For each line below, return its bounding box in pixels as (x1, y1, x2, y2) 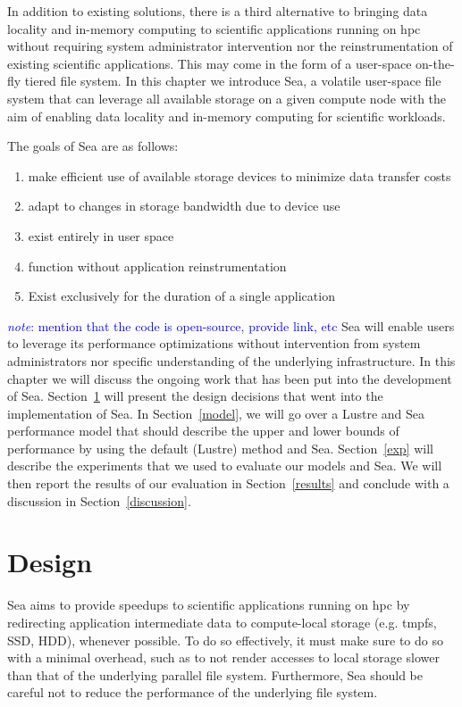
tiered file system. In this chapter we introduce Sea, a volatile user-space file (24, 71, 441, 90)
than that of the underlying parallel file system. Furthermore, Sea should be (7, 665, 424, 684)
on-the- (416, 54, 455, 72)
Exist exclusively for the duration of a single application (28, 287, 335, 305)
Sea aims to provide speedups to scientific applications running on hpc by (7, 595, 410, 614)
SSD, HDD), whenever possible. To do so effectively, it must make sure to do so (7, 630, 443, 649)
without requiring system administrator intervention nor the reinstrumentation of (7, 37, 453, 55)
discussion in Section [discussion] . (7, 491, 191, 510)
